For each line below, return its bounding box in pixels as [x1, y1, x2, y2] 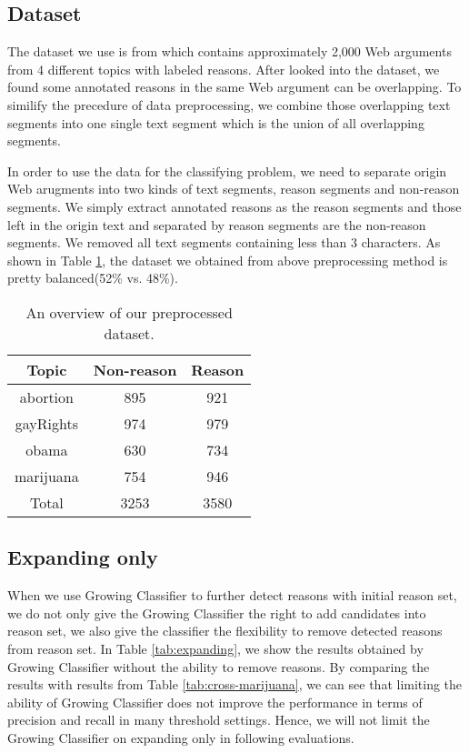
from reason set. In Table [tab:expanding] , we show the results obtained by [7, 638, 424, 658]
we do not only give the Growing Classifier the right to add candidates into [7, 603, 426, 622]
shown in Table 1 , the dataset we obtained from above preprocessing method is [7, 250, 448, 269]
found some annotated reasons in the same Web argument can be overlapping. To [7, 77, 462, 96]
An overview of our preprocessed [25, 301, 233, 323]
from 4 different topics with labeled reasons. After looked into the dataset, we [7, 59, 440, 78]
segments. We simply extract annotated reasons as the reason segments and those [7, 196, 462, 216]
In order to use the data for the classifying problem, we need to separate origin [7, 161, 447, 180]
